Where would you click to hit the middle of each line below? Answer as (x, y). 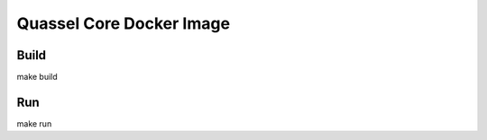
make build (37, 77)
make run (34, 123)
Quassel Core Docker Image (123, 23)
